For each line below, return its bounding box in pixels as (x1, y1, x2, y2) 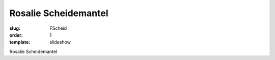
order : (9, 32, 23, 38)
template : (9, 39, 31, 45)
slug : (9, 25, 20, 31)
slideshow (49, 39, 71, 45)
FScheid (49, 25, 67, 31)
